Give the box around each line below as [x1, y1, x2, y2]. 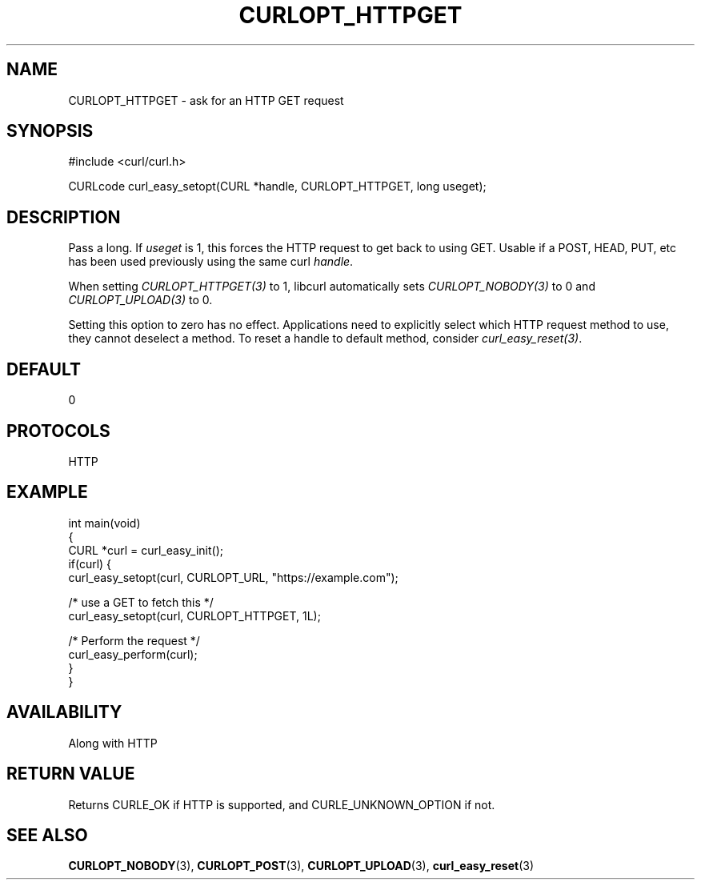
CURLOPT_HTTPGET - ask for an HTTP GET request [68, 93, 344, 107]
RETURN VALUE [6, 764, 135, 784]
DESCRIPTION [6, 206, 121, 227]
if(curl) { [68, 556, 112, 571]
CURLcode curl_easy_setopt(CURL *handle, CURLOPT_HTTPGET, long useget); [68, 179, 487, 194]
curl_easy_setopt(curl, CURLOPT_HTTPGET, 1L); [68, 608, 321, 623]
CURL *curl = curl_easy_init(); [68, 543, 223, 557]
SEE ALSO [6, 824, 88, 845]
